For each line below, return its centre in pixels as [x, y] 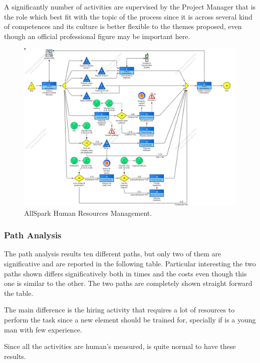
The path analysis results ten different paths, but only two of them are [113, 254]
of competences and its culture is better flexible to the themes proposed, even [123, 26]
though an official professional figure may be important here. [97, 36]
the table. [19, 293]
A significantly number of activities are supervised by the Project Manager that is [130, 7]
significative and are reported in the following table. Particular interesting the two [130, 264]
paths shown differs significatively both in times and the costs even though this [125, 273]
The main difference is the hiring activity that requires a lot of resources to [119, 310]
